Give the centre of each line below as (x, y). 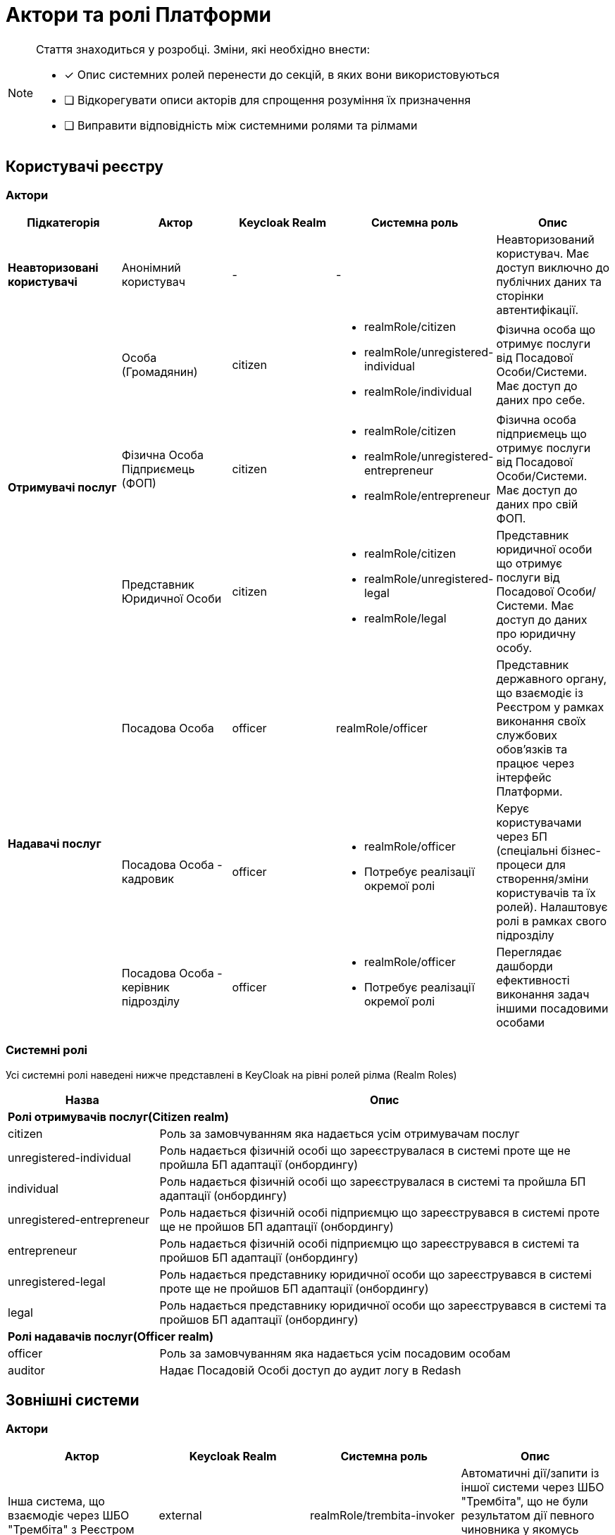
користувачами (539, 822)
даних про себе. (541, 400)
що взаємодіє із (540, 693)
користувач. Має (543, 253)
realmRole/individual (418, 391)
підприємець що (541, 433)
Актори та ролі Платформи (138, 15)
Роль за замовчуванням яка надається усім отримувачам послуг (340, 1133)
